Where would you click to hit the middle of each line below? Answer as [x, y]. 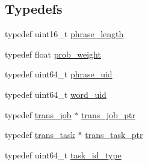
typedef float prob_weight [53, 54]
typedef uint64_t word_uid [56, 94]
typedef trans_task [40, 135]
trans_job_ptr [108, 114]
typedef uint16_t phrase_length [64, 34]
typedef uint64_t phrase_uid [59, 74]
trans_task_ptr [114, 135]
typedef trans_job [38, 114]
